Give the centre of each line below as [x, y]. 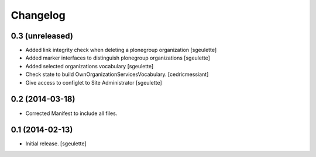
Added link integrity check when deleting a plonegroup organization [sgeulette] [121, 50]
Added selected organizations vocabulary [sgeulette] [90, 66]
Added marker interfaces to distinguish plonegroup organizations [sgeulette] [118, 58]
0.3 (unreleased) [42, 36]
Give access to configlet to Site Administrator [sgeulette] [94, 82]
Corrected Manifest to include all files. [71, 113]
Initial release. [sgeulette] [56, 144]
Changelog [38, 15]
